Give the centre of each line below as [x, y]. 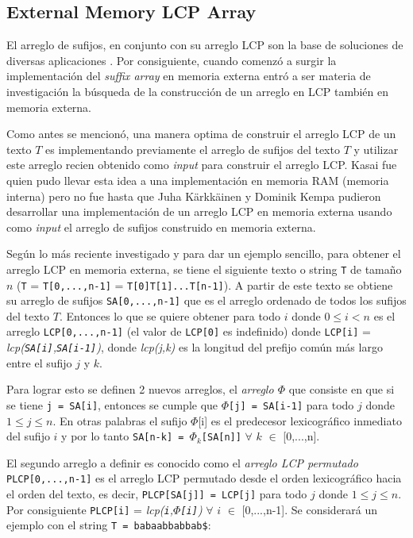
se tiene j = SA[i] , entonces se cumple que [112, 404]
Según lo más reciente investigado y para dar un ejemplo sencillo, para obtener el [204, 254]
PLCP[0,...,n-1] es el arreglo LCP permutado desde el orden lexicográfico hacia [204, 478]
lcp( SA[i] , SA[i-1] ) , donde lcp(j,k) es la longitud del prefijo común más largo [195, 347]
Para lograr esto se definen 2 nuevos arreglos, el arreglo [140, 389]
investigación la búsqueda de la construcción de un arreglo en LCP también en [198, 91]
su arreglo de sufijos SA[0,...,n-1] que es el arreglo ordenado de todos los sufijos [206, 300]
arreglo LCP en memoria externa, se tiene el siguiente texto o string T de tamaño [204, 269]
